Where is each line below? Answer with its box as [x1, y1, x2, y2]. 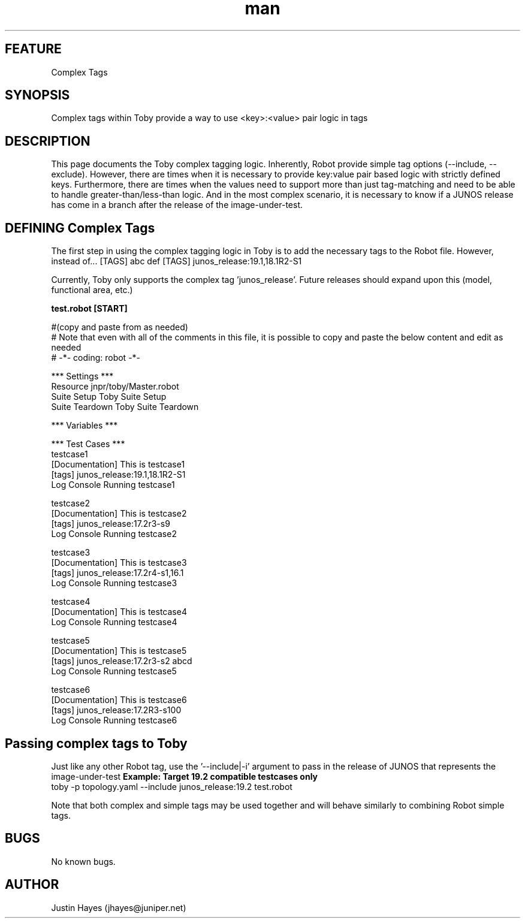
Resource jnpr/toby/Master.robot [51, 381, 179, 392]
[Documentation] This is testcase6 [51, 695, 187, 705]
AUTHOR [5, 877, 59, 892]
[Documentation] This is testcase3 [51, 557, 187, 568]
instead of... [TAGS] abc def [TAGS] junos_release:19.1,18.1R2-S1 [51, 256, 302, 267]
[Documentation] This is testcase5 [51, 646, 187, 656]
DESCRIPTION [5, 133, 90, 149]
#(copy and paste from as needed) [51, 322, 188, 333]
